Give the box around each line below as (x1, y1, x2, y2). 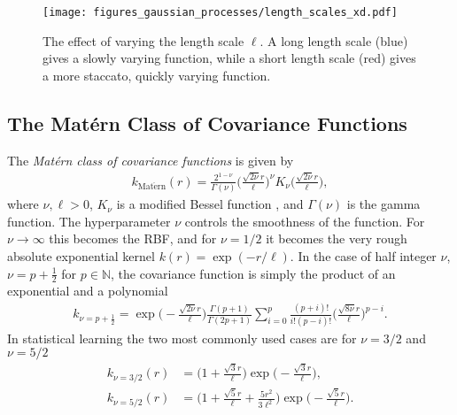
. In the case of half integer (290, 247, 437, 265)
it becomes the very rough (266, 229, 407, 248)
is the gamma (346, 195, 421, 213)
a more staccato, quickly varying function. (43, 65, 271, 84)
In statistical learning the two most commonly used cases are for (7, 328, 357, 347)
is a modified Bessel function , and (116, 195, 304, 213)
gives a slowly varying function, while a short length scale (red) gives (43, 49, 416, 67)
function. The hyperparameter (7, 211, 171, 230)
